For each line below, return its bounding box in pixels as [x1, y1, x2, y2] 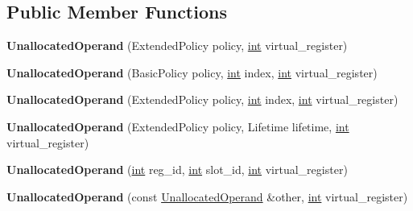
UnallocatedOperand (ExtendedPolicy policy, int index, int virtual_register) [6, 91, 399, 108]
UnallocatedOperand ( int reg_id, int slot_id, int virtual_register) [6, 161, 348, 178]
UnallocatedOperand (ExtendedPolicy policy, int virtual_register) [6, 37, 348, 54]
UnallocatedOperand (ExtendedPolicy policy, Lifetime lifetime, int [6, 118, 349, 134]
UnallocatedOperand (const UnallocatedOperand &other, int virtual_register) [6, 188, 408, 205]
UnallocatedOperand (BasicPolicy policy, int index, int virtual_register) [6, 64, 378, 81]
